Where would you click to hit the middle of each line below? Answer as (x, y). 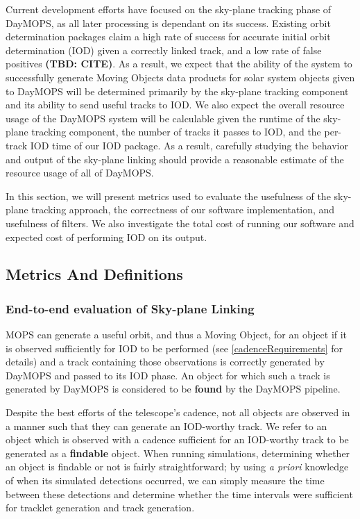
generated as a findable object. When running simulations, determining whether (178, 453)
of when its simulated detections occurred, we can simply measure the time (165, 480)
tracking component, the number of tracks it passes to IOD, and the (176, 132)
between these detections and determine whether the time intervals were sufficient (179, 494)
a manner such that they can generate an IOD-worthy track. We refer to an (166, 426)
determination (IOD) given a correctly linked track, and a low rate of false (164, 50)
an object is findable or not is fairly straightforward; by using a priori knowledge (177, 467)
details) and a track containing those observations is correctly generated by (165, 362)
